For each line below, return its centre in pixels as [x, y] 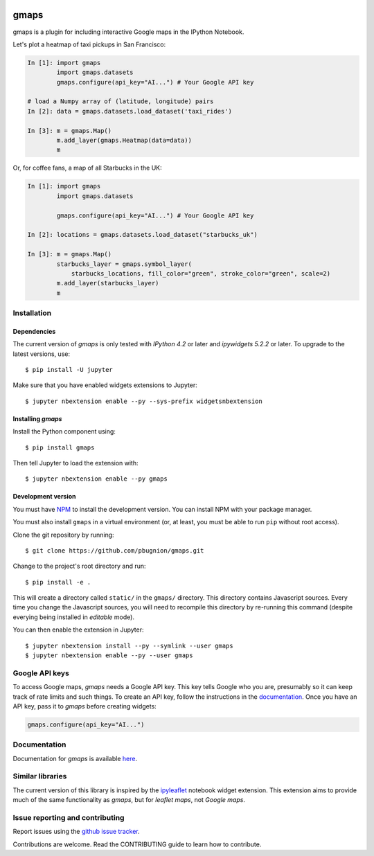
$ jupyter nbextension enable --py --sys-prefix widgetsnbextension [144, 401]
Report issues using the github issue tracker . [76, 832]
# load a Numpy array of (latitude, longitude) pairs [121, 101]
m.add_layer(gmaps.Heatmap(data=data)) [124, 141]
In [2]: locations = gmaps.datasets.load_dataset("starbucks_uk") [142, 235]
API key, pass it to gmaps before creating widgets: [85, 706]
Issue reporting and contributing [69, 817]
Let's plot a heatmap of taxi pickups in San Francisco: [89, 44]
